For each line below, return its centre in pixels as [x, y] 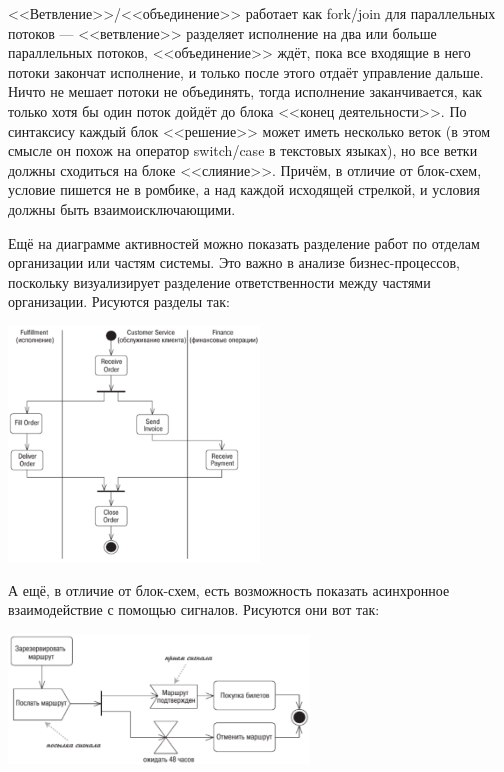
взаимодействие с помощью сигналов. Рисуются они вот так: [194, 609]
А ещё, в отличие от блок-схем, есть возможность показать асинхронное [229, 589]
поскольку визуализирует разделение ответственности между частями [219, 281]
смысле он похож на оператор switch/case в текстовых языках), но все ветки [243, 150]
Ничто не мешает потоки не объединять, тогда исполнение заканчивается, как [245, 91]
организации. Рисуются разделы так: [119, 301]
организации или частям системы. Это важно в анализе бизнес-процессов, [234, 262]
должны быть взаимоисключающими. [122, 208]
